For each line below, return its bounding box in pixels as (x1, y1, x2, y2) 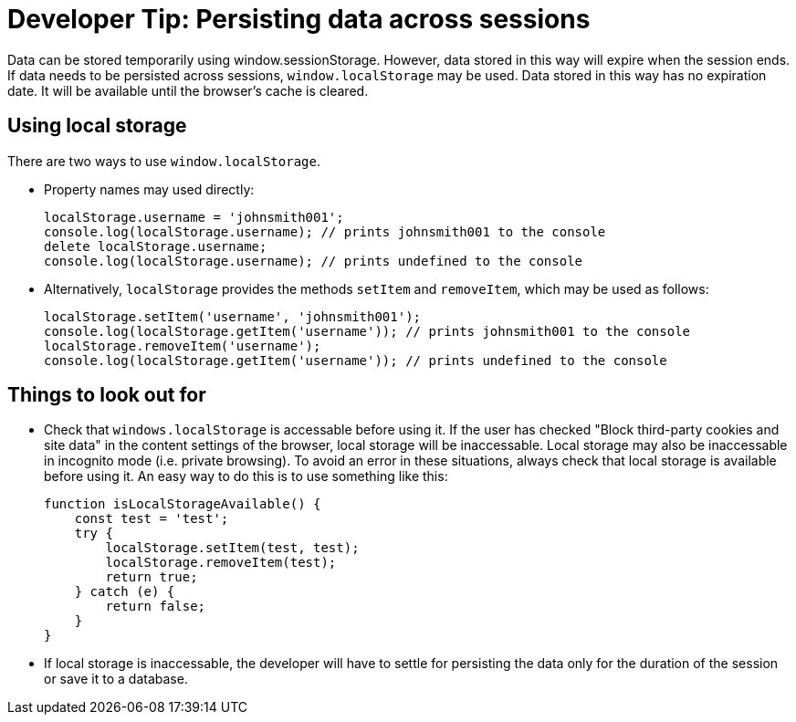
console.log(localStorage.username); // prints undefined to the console (44, 253, 583, 268)
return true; (105, 570, 198, 585)
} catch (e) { (74, 584, 175, 600)
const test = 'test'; (74, 511, 229, 527)
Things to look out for (7, 383, 206, 407)
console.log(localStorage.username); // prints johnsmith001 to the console (44, 224, 606, 239)
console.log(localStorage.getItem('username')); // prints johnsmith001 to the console (44, 323, 691, 339)
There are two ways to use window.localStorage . (7, 152, 320, 169)
